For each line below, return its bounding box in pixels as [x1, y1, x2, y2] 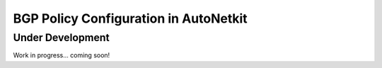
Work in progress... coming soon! [13, 51, 110, 59]
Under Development [13, 31, 110, 44]
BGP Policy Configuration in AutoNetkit [13, 11, 248, 26]
